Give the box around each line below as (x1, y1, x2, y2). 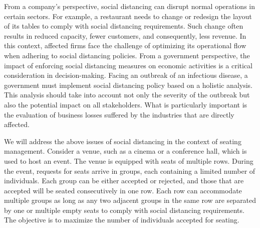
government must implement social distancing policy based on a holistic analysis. (4, 79, 253, 90)
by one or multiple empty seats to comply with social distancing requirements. (4, 204, 244, 215)
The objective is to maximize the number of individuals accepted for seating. (4, 214, 239, 225)
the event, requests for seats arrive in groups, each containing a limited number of (4, 165, 255, 176)
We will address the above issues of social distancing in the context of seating (4, 136, 241, 146)
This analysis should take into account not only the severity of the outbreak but (4, 89, 250, 100)
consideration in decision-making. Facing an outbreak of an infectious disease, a (4, 70, 248, 80)
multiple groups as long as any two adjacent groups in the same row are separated (4, 195, 256, 205)
